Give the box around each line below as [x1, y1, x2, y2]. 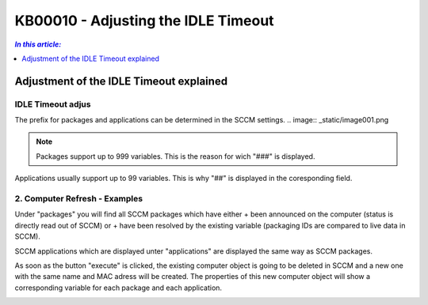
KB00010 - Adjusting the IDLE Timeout [14, 12, 274, 29]
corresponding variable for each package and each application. [14, 283, 222, 292]
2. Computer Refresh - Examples [14, 194, 143, 205]
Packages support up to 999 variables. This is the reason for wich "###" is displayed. [36, 151, 315, 161]
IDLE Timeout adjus [14, 99, 91, 110]
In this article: [14, 40, 62, 49]
